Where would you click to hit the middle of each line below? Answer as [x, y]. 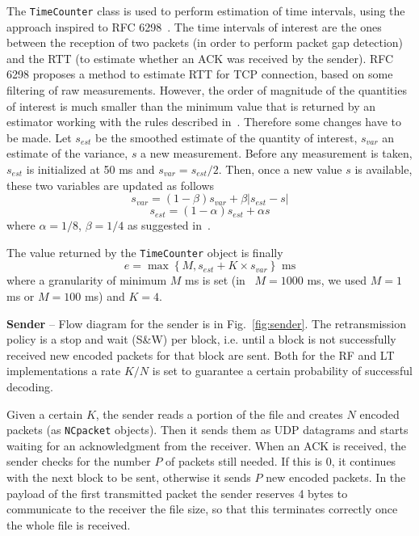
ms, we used [337, 280]
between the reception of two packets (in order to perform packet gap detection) [205, 42]
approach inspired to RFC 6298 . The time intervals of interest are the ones [194, 26]
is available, [383, 169]
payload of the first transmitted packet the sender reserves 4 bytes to [177, 493]
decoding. [30, 386]
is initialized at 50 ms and [90, 169]
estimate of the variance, [67, 153]
